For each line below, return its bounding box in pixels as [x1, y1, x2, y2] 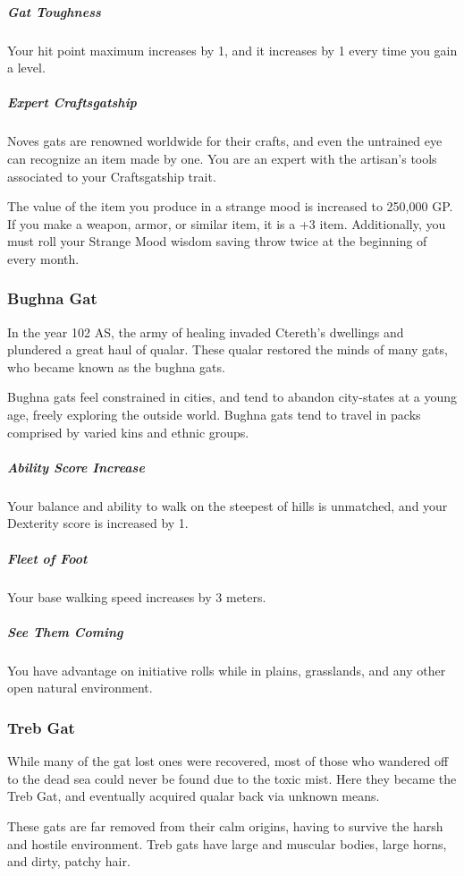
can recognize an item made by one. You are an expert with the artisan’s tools [7, 149, 437, 167]
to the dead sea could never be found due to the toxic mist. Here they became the [7, 769, 457, 787]
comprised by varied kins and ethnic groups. [7, 422, 249, 441]
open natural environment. [7, 678, 153, 697]
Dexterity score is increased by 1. [7, 514, 189, 532]
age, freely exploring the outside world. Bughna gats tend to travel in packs [7, 405, 421, 424]
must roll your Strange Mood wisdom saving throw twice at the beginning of [7, 232, 427, 251]
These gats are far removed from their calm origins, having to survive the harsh [7, 816, 443, 835]
